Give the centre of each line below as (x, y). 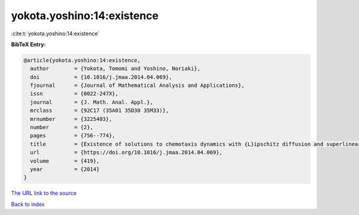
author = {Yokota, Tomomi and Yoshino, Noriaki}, (115, 69)
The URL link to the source (44, 193)
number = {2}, (62, 128)
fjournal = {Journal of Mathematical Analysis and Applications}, (137, 86)
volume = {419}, (65, 161)
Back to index (28, 204)
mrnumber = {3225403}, (71, 119)
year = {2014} (65, 169)
